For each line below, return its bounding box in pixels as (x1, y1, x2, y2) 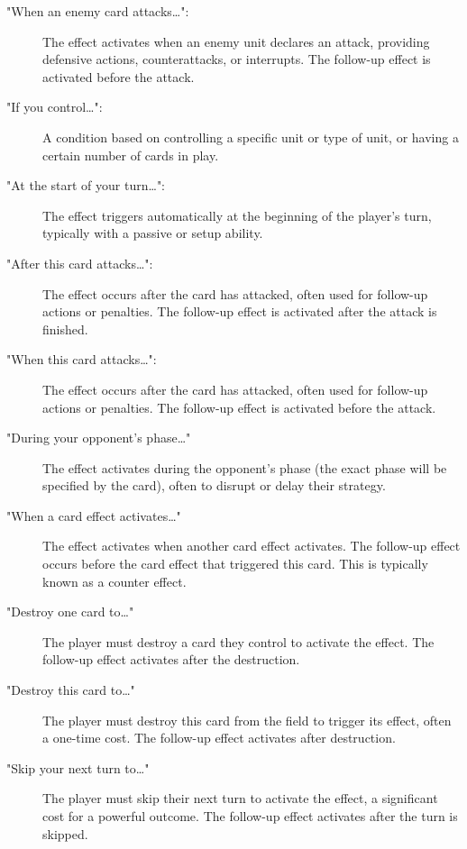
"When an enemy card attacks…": (6, 2, 189, 20)
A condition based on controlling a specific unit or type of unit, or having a (42, 127, 459, 146)
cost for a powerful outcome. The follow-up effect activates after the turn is (42, 807, 458, 825)
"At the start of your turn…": (6, 176, 166, 195)
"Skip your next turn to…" (6, 758, 150, 777)
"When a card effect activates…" (6, 506, 181, 525)
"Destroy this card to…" (6, 680, 135, 699)
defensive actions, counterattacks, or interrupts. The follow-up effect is (42, 50, 431, 68)
